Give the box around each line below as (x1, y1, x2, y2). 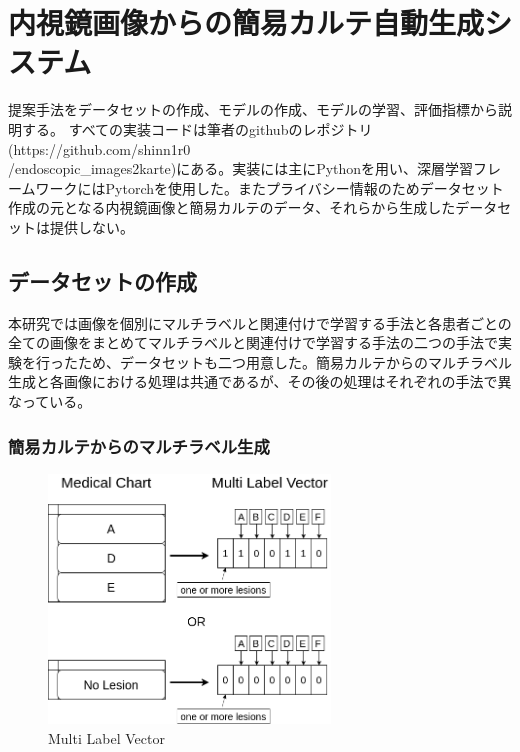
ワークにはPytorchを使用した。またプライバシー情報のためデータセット (35, 177, 504, 198)
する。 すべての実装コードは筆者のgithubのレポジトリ (21, 118, 373, 139)
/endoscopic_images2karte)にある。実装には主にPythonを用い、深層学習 (8, 158, 474, 179)
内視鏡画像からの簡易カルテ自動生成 (8, 2, 485, 43)
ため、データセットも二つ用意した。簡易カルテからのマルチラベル (77, 351, 512, 372)
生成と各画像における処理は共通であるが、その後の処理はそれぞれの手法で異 (8, 371, 512, 392)
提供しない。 (49, 216, 134, 237)
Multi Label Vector (48, 727, 165, 748)
